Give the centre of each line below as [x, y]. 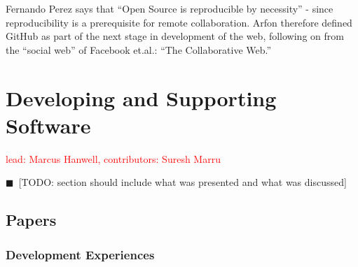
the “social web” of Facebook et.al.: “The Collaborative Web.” [139, 49]
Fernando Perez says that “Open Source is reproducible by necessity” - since [170, 8]
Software [48, 125]
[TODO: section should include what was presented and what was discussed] [183, 182]
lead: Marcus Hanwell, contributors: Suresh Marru [113, 158]
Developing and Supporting [141, 98]
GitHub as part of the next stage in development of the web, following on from [175, 36]
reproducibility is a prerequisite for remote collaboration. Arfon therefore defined [179, 22]
